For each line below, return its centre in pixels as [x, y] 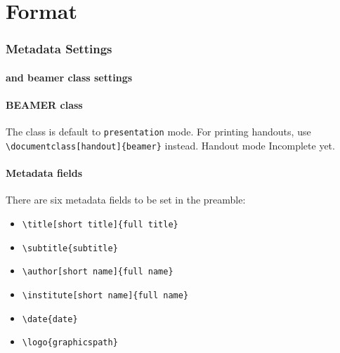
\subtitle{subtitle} [70, 248]
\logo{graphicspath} [70, 343]
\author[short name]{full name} [98, 272]
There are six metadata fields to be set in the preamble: [126, 200]
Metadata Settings [59, 49]
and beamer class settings [69, 77]
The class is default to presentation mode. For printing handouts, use [158, 132]
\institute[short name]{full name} [105, 295]
